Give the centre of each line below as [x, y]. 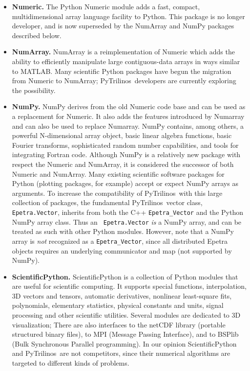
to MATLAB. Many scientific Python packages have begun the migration [122, 71]
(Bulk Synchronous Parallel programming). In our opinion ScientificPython [124, 343]
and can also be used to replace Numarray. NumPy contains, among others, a [128, 126]
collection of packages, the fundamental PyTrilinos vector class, [107, 202]
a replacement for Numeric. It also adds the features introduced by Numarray [128, 116]
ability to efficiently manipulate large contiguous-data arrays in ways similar [126, 61]
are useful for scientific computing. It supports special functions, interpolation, [129, 286]
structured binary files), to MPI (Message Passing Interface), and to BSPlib [125, 334]
